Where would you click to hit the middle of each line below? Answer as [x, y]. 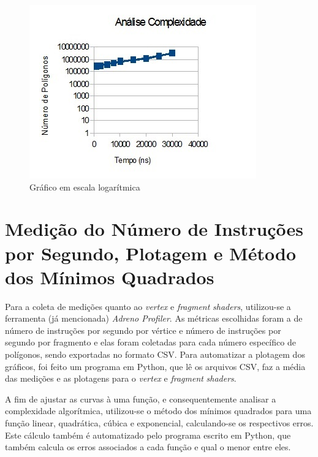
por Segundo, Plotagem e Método [150, 253]
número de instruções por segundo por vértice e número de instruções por [143, 330]
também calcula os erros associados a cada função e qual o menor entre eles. [148, 447]
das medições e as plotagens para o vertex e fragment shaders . [121, 378]
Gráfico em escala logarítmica [85, 187]
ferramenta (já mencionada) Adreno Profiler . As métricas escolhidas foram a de [154, 318]
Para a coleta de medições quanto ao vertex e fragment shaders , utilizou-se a [148, 306]
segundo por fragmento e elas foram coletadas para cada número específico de [150, 342]
